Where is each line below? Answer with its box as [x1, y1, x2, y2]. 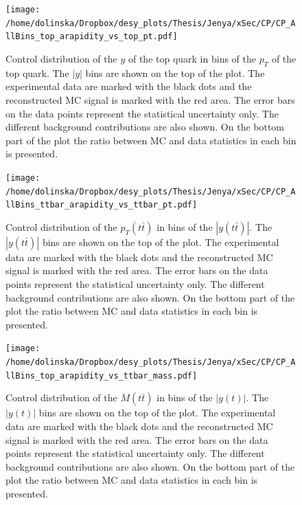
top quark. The [5, 65, 69, 80]
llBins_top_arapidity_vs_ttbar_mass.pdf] [5, 370, 198, 381]
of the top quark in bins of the [128, 51, 256, 65]
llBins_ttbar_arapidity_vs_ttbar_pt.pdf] [5, 200, 198, 210]
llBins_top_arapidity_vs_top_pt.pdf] [5, 32, 178, 42]
